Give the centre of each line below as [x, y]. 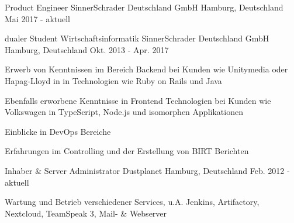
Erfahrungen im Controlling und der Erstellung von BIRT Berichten [127, 151]
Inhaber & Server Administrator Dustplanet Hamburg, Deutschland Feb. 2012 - [147, 170]
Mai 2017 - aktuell [37, 18]
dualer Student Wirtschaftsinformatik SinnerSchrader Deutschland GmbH [137, 38]
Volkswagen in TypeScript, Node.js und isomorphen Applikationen [124, 112]
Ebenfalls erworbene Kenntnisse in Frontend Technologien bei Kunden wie [138, 100]
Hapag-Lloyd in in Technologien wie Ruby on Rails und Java [113, 80]
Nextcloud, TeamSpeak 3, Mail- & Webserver [86, 213]
